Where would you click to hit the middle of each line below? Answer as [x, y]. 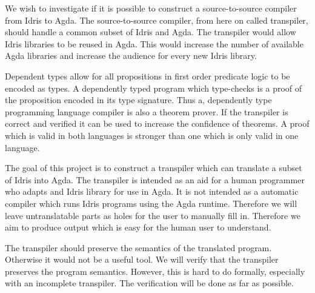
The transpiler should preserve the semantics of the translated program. [138, 247]
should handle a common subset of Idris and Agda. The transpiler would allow [151, 32]
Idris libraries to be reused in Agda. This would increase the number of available [154, 43]
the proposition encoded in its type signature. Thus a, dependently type [138, 100]
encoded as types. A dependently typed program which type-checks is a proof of [154, 88]
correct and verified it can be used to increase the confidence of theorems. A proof [157, 123]
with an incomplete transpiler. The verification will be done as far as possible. [149, 283]
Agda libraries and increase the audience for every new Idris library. [131, 56]
